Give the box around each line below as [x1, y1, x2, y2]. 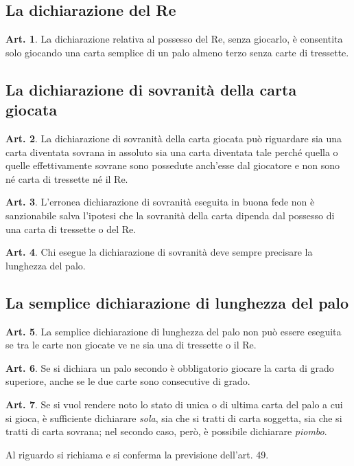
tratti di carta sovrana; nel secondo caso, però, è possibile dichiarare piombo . [5, 424, 327, 439]
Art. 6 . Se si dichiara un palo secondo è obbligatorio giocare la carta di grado [5, 360, 334, 375]
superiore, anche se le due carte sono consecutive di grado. [5, 374, 250, 388]
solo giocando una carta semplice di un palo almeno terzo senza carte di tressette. [5, 45, 349, 59]
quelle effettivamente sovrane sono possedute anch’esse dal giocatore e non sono [5, 158, 340, 173]
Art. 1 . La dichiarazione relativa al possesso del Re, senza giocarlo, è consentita [5, 32, 343, 46]
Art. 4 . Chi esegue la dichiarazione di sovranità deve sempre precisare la [5, 245, 313, 259]
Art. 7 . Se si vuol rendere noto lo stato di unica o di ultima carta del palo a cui [5, 397, 343, 411]
